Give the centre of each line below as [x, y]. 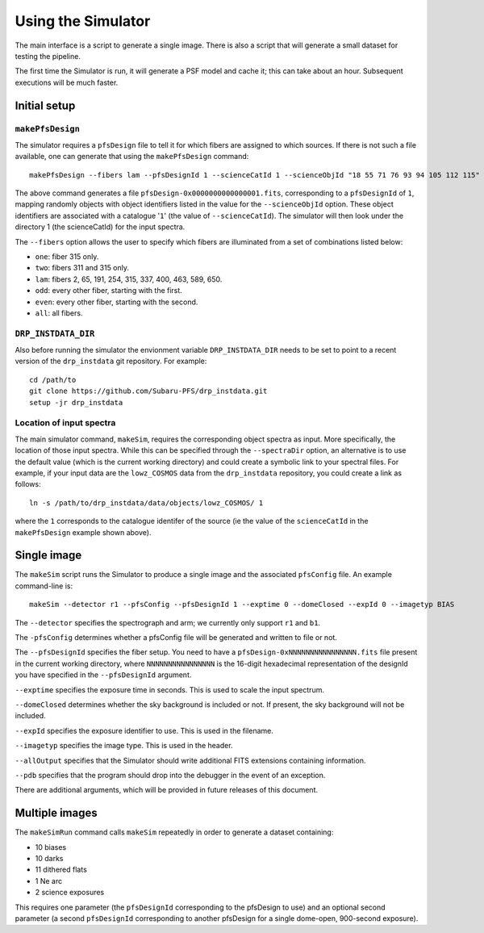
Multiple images [56, 813]
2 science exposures [70, 893]
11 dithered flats [61, 870]
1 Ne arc [49, 881]
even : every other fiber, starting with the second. [117, 302]
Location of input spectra [65, 423]
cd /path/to [53, 380]
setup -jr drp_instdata [76, 402]
